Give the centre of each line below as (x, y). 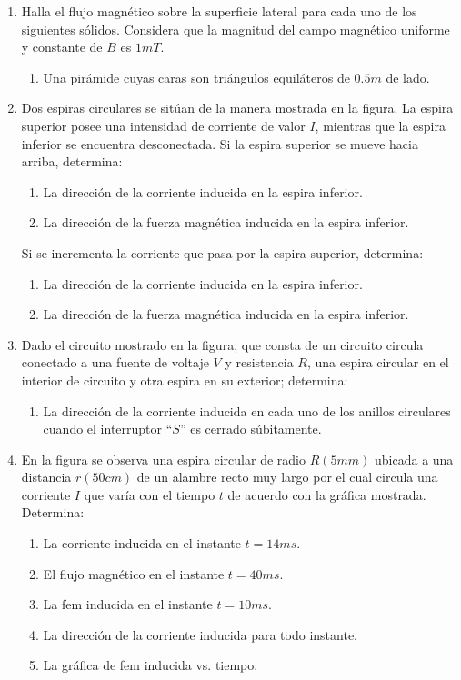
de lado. (408, 77)
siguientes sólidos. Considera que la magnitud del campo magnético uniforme (236, 29)
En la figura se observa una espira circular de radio (163, 459)
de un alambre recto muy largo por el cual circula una (287, 477)
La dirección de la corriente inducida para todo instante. (200, 634)
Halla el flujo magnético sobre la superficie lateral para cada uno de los (219, 11)
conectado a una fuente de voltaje (115, 362)
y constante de (62, 47)
